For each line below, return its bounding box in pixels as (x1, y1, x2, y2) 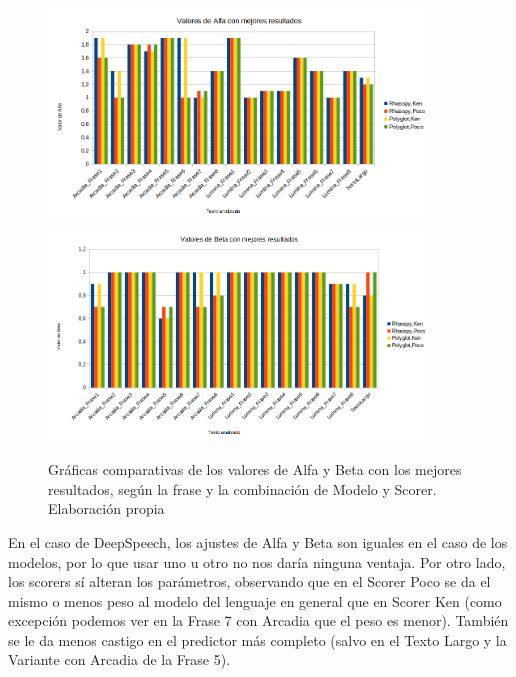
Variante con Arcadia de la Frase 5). (8, 649, 231, 670)
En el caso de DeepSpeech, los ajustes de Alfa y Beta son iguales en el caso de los (8, 531, 508, 552)
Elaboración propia (48, 498, 165, 519)
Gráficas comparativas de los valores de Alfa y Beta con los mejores (48, 459, 462, 480)
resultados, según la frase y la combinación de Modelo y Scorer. (48, 478, 437, 499)
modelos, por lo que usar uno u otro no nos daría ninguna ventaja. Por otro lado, (8, 551, 506, 572)
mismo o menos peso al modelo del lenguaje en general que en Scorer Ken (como (8, 590, 502, 611)
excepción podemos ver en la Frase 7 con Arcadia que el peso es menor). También (8, 610, 509, 631)
